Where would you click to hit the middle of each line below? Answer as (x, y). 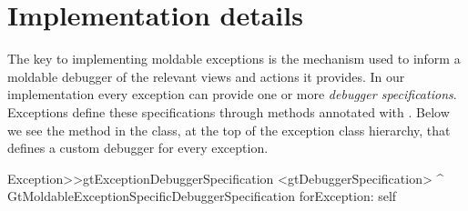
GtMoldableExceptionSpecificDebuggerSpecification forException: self (202, 196)
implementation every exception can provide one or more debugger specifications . (232, 94)
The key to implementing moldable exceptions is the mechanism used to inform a (234, 59)
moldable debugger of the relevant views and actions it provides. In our (206, 76)
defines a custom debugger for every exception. (138, 148)
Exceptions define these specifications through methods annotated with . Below (229, 111)
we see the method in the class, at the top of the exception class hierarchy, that (229, 130)
